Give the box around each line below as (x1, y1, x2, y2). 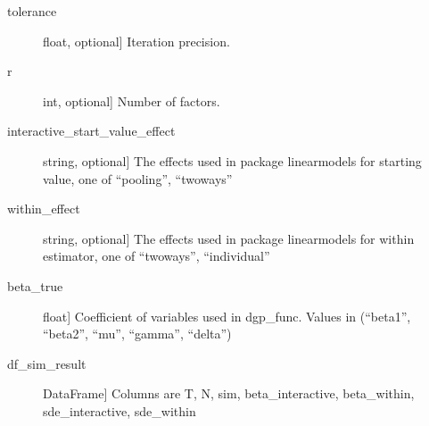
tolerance (7, 2, 57, 20)
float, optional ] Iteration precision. (43, 31, 230, 50)
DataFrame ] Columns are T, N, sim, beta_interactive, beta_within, (43, 384, 415, 403)
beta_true (7, 276, 63, 295)
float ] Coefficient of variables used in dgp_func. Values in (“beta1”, (43, 306, 411, 325)
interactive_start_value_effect (7, 121, 176, 140)
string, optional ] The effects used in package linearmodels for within (43, 229, 415, 247)
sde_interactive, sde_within (43, 401, 196, 420)
